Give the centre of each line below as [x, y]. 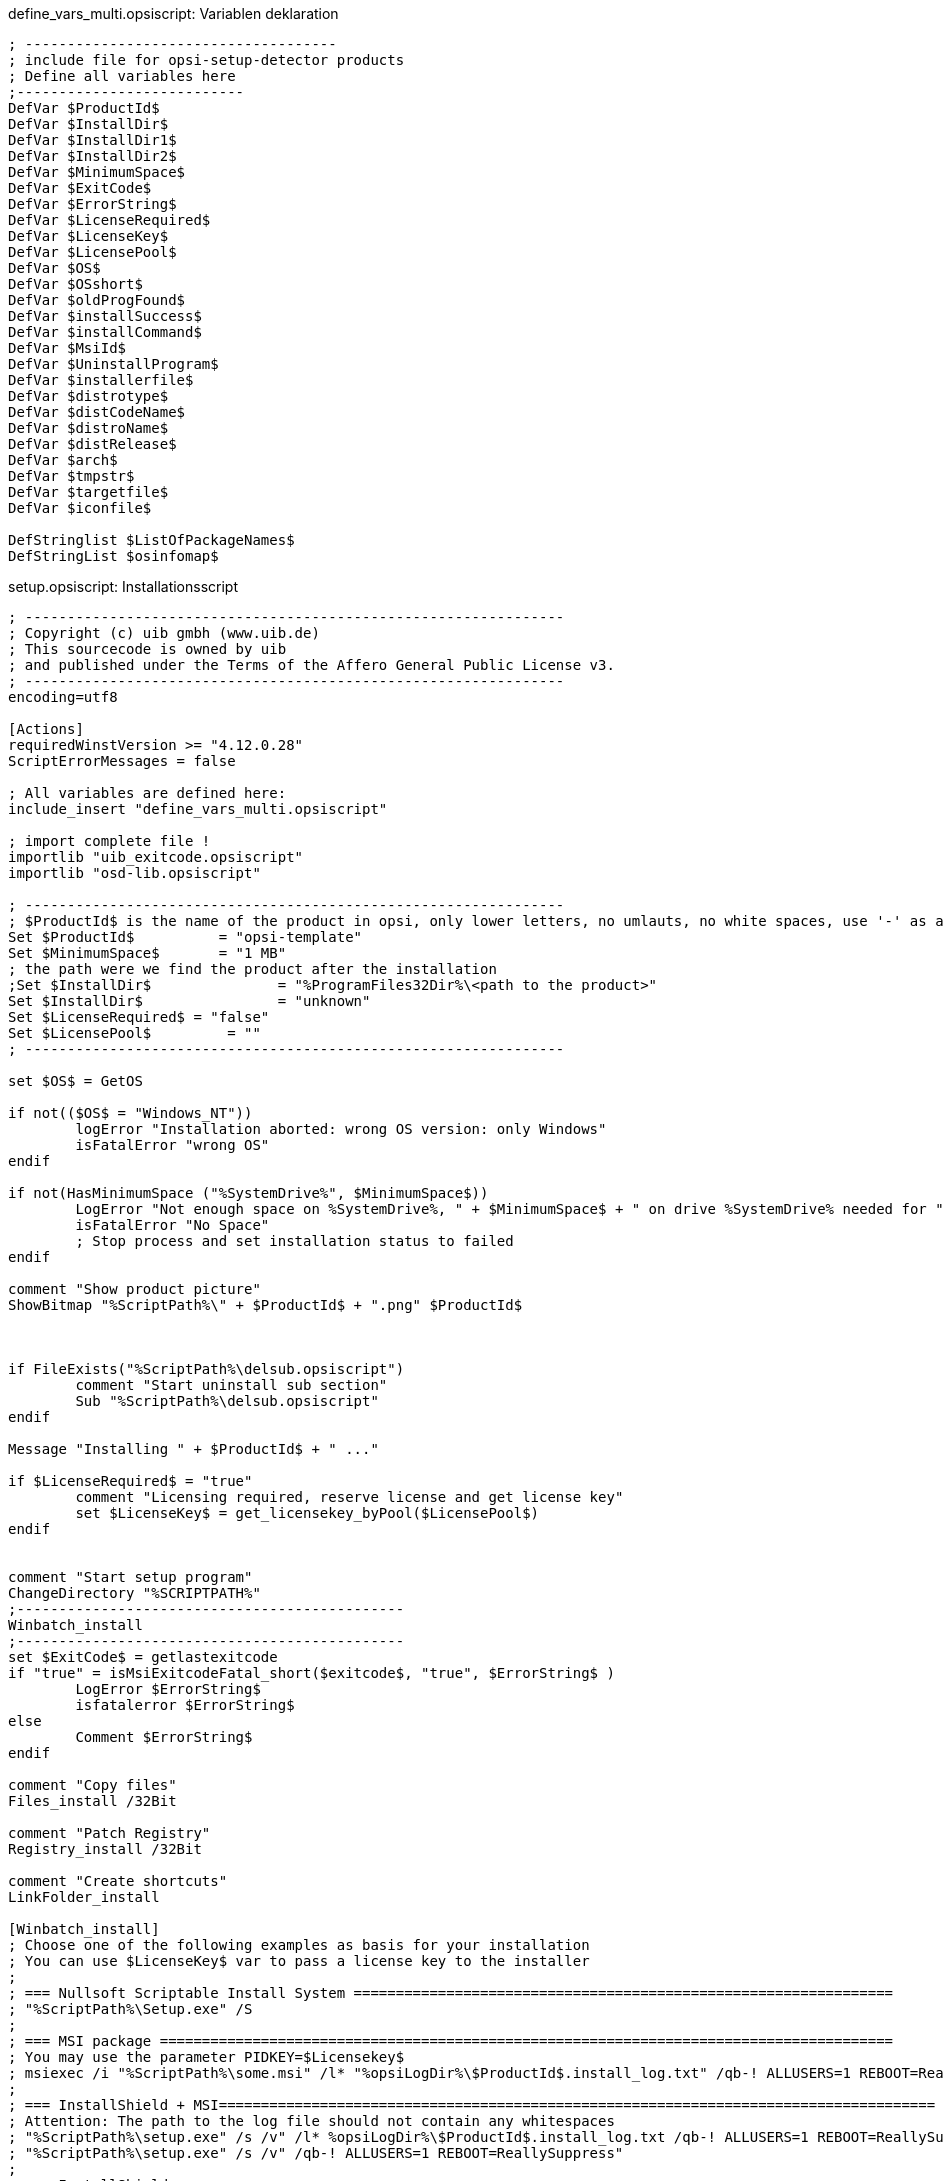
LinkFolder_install [84, 1897]
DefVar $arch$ [63, 460]
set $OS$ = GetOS [75, 1081]
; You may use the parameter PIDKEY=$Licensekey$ [206, 2057]
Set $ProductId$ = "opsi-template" [185, 937]
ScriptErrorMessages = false [122, 761]
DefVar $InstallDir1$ [92, 140]
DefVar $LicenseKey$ [88, 236]
